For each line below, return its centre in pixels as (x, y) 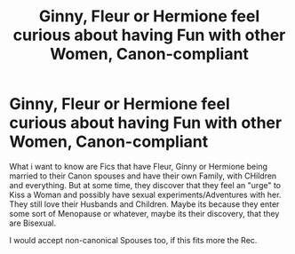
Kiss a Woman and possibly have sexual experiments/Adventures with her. (145, 194)
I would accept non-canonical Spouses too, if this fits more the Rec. (133, 240)
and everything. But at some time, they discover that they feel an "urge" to (145, 185)
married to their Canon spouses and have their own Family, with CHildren (143, 176)
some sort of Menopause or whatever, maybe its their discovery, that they (144, 213)
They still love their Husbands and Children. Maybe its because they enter (144, 204)
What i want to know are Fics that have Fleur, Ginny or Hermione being (139, 166)
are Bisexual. (32, 223)
